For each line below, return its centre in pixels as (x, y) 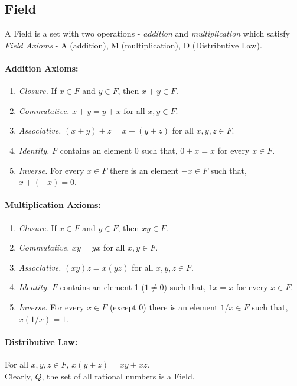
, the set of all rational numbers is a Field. (118, 376)
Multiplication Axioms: (53, 205)
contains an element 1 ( (102, 287)
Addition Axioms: (42, 68)
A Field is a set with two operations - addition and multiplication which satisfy (147, 33)
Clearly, (19, 376)
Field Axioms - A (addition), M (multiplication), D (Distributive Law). (133, 45)
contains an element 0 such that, (119, 150)
